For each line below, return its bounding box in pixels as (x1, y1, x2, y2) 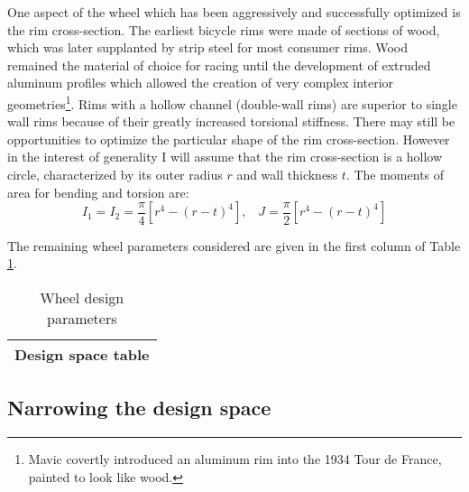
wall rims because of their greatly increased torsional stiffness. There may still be (7, 112, 455, 131)
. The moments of (345, 165, 445, 183)
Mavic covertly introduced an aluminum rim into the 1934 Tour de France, (28, 450, 442, 469)
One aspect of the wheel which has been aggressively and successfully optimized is (7, 3, 461, 21)
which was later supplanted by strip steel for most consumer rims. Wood (7, 38, 409, 57)
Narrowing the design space (7, 394, 271, 422)
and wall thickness (236, 165, 338, 183)
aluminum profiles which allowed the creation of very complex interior (7, 73, 394, 92)
